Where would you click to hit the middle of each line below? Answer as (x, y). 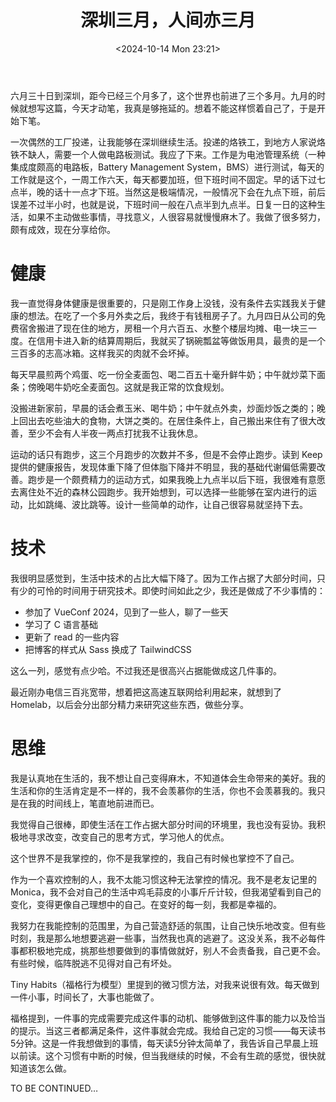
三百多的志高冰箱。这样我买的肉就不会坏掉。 (102, 353)
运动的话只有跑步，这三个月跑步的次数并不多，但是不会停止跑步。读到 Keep (166, 454)
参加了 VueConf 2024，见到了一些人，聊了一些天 (126, 612)
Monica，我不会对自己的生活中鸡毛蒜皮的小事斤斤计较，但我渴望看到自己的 (166, 892)
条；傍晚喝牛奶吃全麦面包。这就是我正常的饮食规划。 (120, 387)
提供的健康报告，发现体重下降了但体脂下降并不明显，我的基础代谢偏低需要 (163, 467)
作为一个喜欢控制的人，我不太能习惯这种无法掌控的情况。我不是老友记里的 (163, 879)
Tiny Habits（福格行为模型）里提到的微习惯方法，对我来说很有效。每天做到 (165, 984)
